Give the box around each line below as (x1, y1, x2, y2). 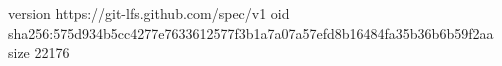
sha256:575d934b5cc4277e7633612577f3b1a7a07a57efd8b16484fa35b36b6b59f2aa (8, 22, 494, 43)
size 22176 (8, 42, 70, 63)
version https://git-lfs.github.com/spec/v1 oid (8, 3, 290, 23)
